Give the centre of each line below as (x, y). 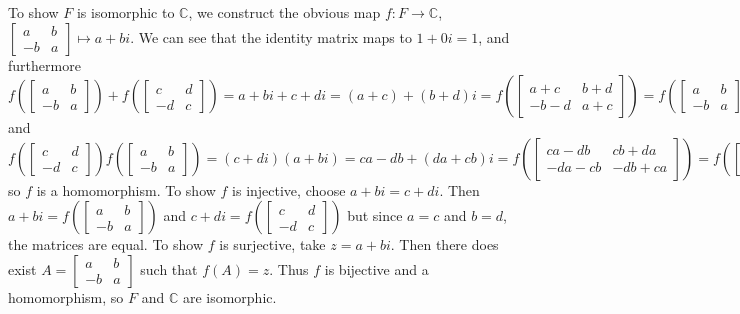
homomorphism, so (66, 296)
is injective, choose (289, 189)
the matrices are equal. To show (106, 244)
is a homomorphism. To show (126, 189)
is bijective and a (376, 268)
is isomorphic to (125, 12)
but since (375, 215)
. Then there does (444, 244)
